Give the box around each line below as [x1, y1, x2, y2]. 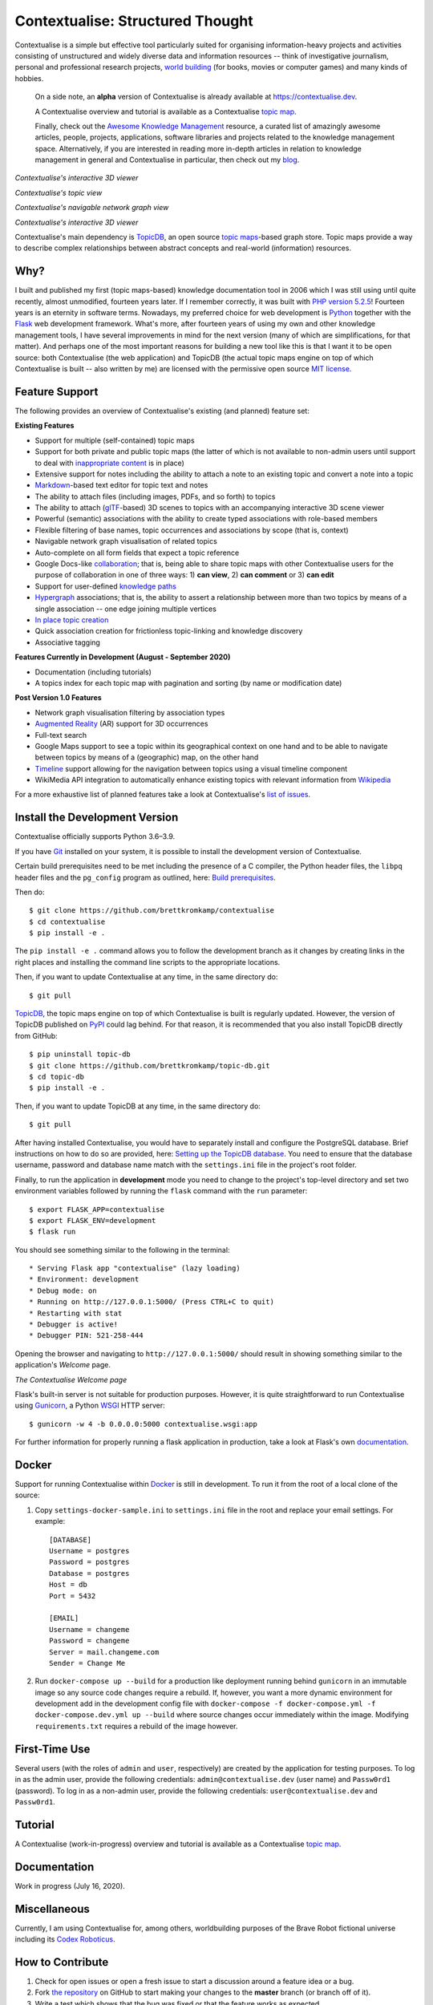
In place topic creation [34, 614, 109, 625]
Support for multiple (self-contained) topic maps [34, 435, 196, 445]
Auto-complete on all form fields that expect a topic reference [34, 548, 240, 557]
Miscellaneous [14, 1902, 90, 1916]
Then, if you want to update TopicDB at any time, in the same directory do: [14, 1101, 261, 1111]
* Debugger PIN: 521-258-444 [29, 1331, 144, 1340]
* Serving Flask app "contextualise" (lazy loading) [29, 1264, 241, 1273]
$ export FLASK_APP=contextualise [29, 1205, 164, 1214]
